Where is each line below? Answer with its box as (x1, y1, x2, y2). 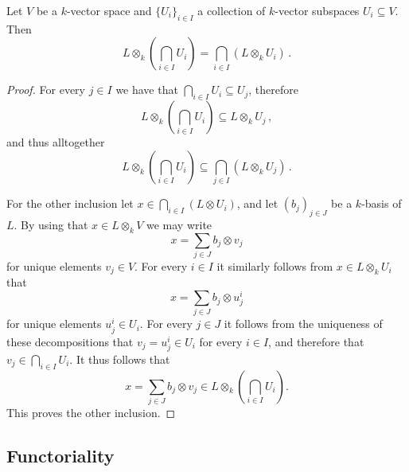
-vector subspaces (275, 2, 360, 18)
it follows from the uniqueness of (224, 315, 383, 332)
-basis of (361, 195, 402, 212)
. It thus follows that (69, 350, 170, 367)
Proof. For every (6, 81, 85, 98)
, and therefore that (268, 333, 364, 349)
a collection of (197, 2, 266, 18)
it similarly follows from (216, 258, 333, 275)
